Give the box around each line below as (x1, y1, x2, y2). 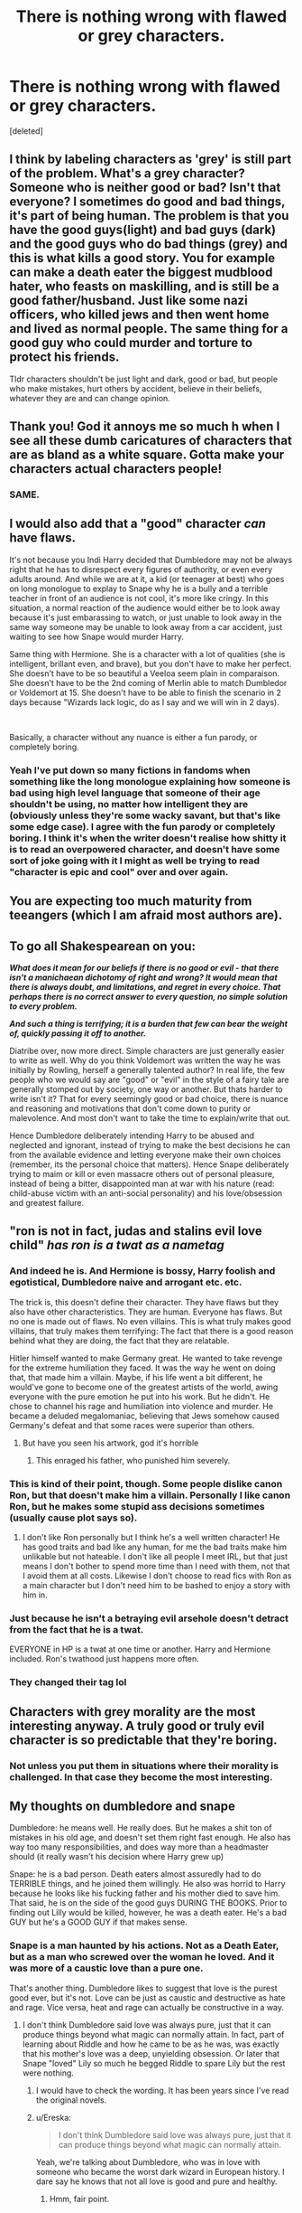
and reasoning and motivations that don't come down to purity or (9, 1103, 252, 1114)
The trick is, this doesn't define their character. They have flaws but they (9, 1296, 279, 1307)
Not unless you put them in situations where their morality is (9, 1759, 279, 1772)
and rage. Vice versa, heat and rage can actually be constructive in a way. (9, 2001, 285, 2012)
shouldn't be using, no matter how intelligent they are (9, 797, 249, 810)
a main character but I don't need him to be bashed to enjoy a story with (22, 1579, 291, 1590)
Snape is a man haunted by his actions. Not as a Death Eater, (9, 1939, 279, 1952)
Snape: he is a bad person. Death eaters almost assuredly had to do (9, 1869, 261, 1879)
